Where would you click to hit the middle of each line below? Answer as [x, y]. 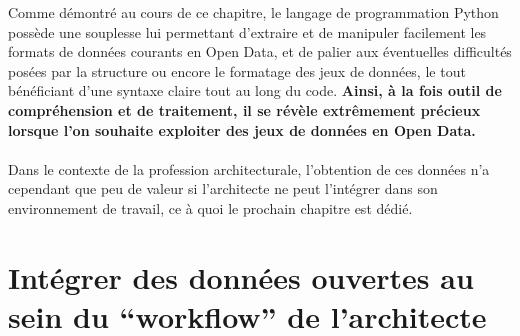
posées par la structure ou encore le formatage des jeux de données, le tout [237, 70]
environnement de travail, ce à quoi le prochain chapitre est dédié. [210, 207]
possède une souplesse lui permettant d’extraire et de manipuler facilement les [247, 31]
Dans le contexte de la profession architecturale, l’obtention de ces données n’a [249, 168]
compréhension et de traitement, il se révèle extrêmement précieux [244, 109]
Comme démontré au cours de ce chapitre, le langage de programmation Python [253, 12]
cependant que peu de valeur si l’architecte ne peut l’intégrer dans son [223, 188]
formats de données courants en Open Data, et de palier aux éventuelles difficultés [260, 51]
